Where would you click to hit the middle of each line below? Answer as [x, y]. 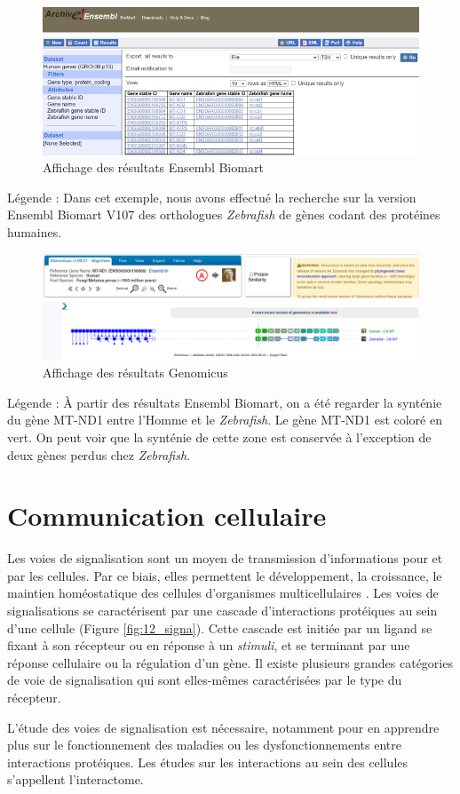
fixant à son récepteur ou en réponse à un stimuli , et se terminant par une [209, 645]
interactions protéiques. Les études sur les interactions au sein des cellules [208, 762]
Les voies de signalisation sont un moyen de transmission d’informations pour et [225, 558]
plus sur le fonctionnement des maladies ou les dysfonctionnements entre [204, 745]
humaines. [35, 231]
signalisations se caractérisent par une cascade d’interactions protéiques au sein [222, 611]
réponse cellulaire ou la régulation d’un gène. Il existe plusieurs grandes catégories [230, 662]
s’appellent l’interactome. [75, 779]
